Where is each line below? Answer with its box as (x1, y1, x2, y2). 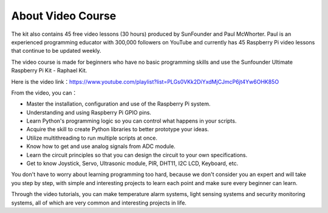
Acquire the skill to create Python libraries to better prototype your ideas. (26, 126, 210, 133)
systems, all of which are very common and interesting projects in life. (11, 199, 186, 206)
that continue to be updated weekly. (11, 47, 101, 55)
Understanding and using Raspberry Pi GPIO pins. (26, 109, 152, 116)
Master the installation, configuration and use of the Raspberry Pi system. (26, 100, 211, 107)
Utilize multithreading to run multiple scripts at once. (26, 134, 158, 141)
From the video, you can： (11, 89, 78, 96)
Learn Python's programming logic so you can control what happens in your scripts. (26, 117, 237, 124)
